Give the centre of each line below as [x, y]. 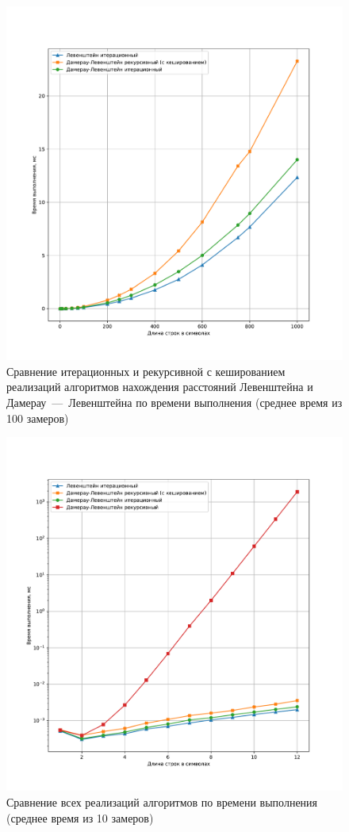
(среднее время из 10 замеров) [80, 817]
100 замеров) [38, 418]
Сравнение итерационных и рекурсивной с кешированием [146, 371]
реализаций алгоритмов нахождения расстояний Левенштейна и [160, 387]
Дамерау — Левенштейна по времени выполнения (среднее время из [174, 402]
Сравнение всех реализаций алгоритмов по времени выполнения [162, 802]
